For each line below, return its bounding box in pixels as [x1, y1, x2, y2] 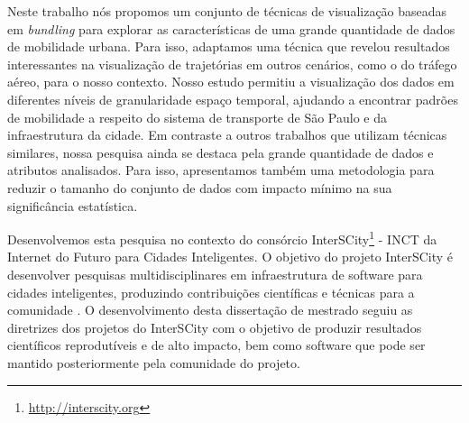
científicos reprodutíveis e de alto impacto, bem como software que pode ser [7, 336, 426, 354]
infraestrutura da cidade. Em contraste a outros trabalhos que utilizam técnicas [7, 125, 447, 144]
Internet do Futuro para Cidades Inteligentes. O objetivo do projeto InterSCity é [7, 247, 454, 266]
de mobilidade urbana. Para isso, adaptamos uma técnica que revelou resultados [7, 37, 450, 56]
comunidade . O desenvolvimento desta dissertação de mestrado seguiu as [7, 300, 413, 319]
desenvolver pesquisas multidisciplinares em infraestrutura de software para [7, 264, 423, 283]
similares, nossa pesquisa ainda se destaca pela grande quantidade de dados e [7, 143, 434, 161]
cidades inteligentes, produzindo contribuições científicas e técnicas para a [7, 282, 415, 301]
